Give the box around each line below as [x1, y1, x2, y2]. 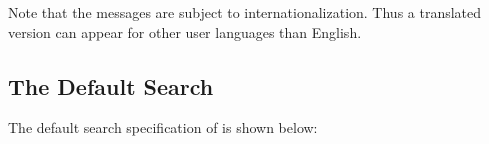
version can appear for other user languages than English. [8, 21, 362, 42]
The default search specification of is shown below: [8, 117, 318, 138]
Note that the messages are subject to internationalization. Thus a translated [8, 2, 482, 22]
